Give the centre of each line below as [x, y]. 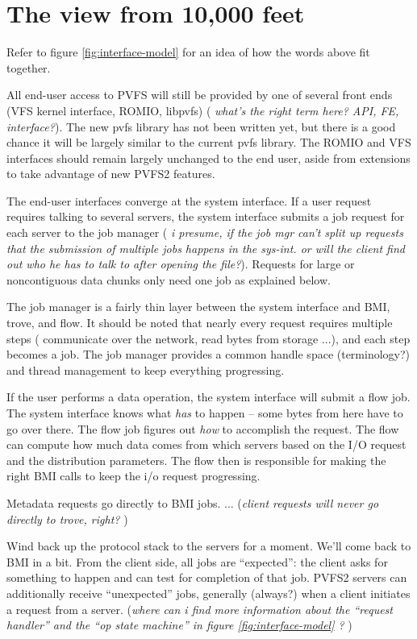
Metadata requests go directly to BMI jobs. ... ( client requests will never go [193, 502]
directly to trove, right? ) [67, 519]
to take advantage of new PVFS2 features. [111, 174]
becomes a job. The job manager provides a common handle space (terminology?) [208, 354]
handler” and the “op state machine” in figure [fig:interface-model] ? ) [179, 625]
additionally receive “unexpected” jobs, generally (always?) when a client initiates [208, 593]
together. [29, 67]
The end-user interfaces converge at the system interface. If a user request [189, 200]
